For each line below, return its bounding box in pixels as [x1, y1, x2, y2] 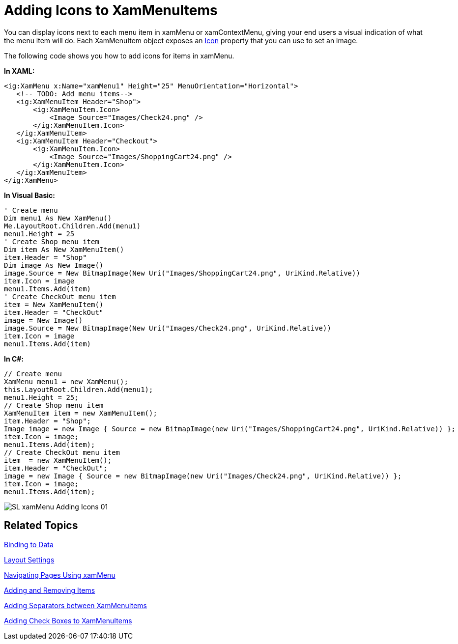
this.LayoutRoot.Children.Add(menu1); [4, 385, 153, 393]
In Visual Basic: [4, 191, 55, 199]
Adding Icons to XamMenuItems [4, 2, 218, 19]
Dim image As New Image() [4, 261, 104, 269]
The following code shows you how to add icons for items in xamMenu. [4, 51, 234, 60]
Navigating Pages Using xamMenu [4, 570, 115, 579]
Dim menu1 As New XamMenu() [4, 214, 112, 222]
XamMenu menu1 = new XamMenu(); [4, 377, 128, 386]
